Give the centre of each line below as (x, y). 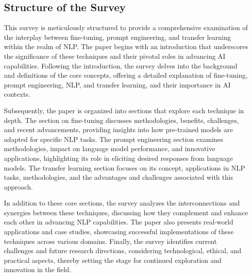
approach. (18, 186)
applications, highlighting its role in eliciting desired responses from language (118, 158)
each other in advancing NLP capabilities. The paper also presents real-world (119, 222)
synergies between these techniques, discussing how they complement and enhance (126, 212)
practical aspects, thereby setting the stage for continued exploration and (113, 260)
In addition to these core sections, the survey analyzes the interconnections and (122, 203)
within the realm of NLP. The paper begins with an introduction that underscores (126, 46)
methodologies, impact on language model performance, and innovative (109, 148)
